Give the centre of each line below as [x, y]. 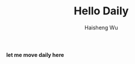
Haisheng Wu [101, 28]
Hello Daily [101, 11]
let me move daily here [35, 54]
